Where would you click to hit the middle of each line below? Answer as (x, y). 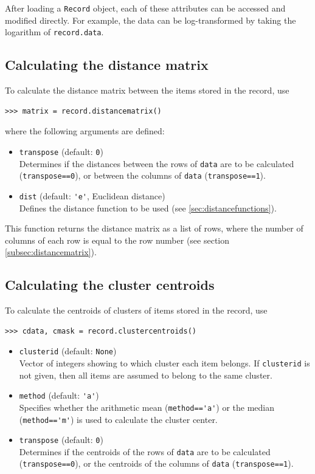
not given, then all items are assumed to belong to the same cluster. (146, 375)
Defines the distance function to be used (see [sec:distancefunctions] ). (148, 208)
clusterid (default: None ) (68, 351)
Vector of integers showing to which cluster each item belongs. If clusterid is (164, 362)
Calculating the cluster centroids (110, 285)
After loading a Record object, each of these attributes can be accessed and (145, 8)
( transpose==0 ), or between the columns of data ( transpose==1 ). (142, 175)
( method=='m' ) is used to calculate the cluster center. (118, 419)
